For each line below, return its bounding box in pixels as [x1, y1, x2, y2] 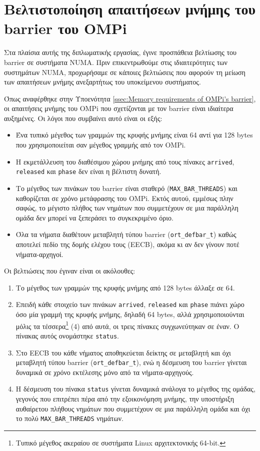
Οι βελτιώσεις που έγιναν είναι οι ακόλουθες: [4, 265, 135, 276]
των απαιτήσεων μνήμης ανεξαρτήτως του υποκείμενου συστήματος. [4, 76, 201, 87]
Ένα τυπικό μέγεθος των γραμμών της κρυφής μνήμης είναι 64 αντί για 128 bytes [15, 129, 253, 140]
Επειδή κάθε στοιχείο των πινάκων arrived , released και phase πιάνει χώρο [15, 299, 244, 309]
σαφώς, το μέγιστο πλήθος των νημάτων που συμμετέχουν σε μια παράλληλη [15, 202, 238, 213]
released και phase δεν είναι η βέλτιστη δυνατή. [15, 166, 161, 176]
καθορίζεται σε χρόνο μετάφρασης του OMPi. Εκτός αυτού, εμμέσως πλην [15, 192, 233, 203]
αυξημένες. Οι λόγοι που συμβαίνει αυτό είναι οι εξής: [4, 112, 162, 123]
